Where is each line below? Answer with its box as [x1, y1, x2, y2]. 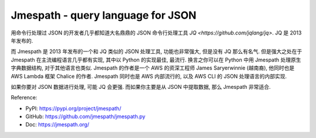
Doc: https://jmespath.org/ [25, 121, 90, 128]
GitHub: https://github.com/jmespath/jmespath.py [25, 113, 146, 120]
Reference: [11, 94, 37, 101]
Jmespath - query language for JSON [11, 9, 197, 22]
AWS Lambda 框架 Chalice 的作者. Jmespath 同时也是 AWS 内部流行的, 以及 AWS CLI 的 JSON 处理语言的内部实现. [11, 73, 287, 80]
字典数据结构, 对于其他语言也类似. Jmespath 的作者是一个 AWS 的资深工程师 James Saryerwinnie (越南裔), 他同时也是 [11, 64, 295, 71]
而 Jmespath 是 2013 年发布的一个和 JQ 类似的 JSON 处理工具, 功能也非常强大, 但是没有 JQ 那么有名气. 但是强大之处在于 [11, 48, 303, 55]
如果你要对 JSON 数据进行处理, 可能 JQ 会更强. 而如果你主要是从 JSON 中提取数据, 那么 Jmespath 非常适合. [11, 83, 271, 90]
